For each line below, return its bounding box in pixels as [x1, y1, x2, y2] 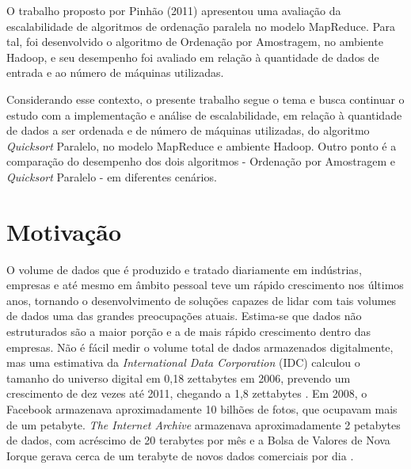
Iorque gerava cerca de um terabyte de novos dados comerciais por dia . [6, 447, 354, 463]
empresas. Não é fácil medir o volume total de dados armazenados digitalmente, [6, 338, 394, 355]
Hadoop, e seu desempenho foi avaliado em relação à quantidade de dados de [6, 48, 379, 65]
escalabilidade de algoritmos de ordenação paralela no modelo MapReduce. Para [6, 17, 396, 34]
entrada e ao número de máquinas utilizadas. [6, 64, 224, 81]
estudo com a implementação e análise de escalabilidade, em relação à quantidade [6, 106, 402, 123]
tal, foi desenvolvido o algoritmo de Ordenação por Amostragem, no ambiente [6, 33, 383, 50]
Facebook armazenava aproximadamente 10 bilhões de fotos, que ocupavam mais [6, 401, 398, 417]
